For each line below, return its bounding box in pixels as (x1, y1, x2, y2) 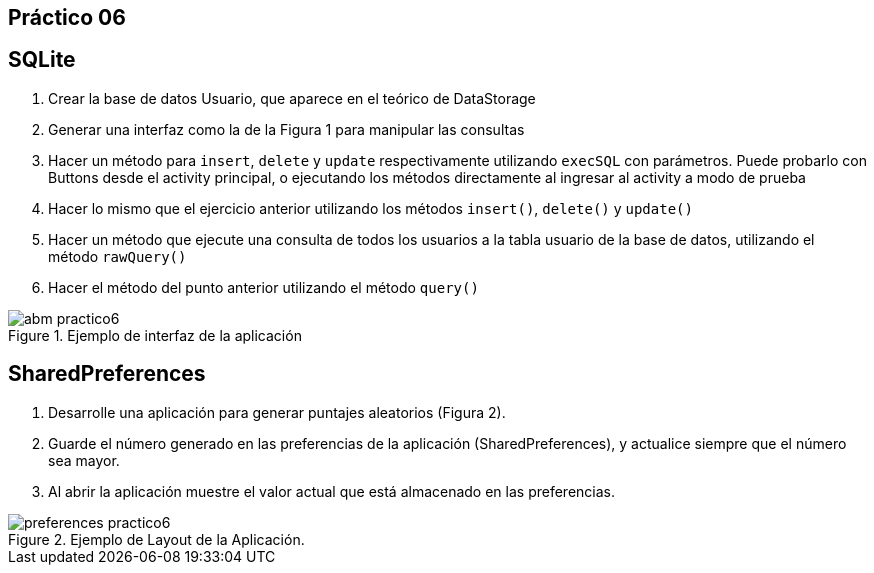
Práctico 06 (8, 5, 126, 30)
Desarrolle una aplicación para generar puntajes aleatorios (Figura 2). (48, 403, 506, 421)
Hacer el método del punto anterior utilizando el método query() (48, 278, 479, 296)
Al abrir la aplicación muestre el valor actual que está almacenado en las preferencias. (48, 482, 616, 500)
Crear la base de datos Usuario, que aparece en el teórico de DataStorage (48, 89, 536, 107)
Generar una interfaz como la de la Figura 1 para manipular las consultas (48, 120, 525, 138)
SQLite (8, 47, 76, 73)
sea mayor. (48, 451, 120, 469)
